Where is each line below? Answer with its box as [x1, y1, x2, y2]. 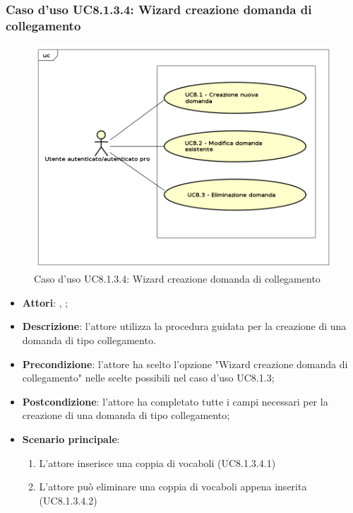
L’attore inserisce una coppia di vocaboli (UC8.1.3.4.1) [39, 455, 276, 470]
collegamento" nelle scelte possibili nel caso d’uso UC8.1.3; [22, 370, 275, 385]
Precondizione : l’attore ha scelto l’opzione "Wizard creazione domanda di [22, 356, 348, 371]
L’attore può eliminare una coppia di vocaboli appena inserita [39, 479, 307, 494]
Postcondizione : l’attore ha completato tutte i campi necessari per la [22, 394, 328, 408]
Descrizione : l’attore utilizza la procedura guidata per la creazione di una [22, 319, 347, 334]
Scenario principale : [22, 432, 120, 447]
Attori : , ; [22, 295, 68, 309]
